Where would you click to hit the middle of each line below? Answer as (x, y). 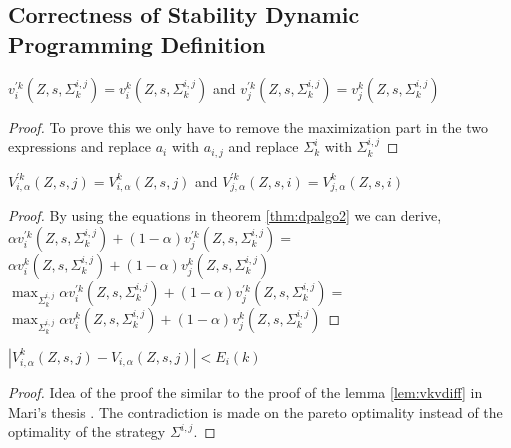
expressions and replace (80, 146)
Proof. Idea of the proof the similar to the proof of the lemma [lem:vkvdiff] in (245, 391)
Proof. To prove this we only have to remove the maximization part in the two (248, 126)
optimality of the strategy (87, 431)
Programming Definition (137, 43)
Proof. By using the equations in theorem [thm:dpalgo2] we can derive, (225, 215)
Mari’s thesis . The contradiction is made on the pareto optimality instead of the (255, 411)
